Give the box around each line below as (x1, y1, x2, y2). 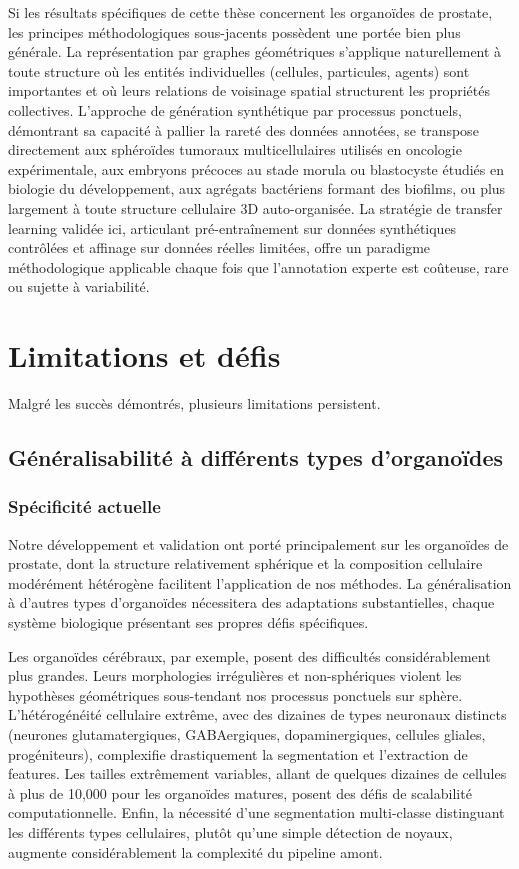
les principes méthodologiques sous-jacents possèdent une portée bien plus (8, 21, 461, 42)
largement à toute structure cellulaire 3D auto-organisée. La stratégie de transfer (8, 197, 503, 218)
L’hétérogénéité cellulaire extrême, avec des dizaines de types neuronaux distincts (8, 704, 507, 725)
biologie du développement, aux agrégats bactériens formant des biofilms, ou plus (8, 178, 506, 199)
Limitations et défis (8, 335, 281, 376)
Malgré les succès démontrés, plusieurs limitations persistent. (8, 393, 381, 414)
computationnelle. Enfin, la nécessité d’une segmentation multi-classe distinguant (8, 802, 505, 823)
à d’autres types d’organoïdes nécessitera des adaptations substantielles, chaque (8, 592, 495, 613)
